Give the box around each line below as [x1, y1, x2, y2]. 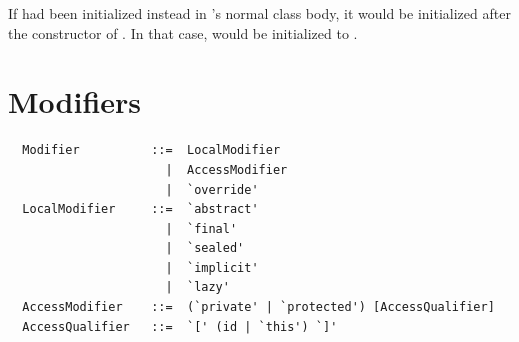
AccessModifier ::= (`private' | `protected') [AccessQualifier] [22, 300, 495, 315]
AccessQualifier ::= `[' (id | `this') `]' [22, 319, 338, 334]
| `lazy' [165, 280, 230, 295]
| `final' [165, 221, 238, 236]
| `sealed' [165, 241, 245, 256]
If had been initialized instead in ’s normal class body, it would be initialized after [8, 3, 511, 23]
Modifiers [8, 81, 142, 122]
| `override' [165, 182, 259, 197]
